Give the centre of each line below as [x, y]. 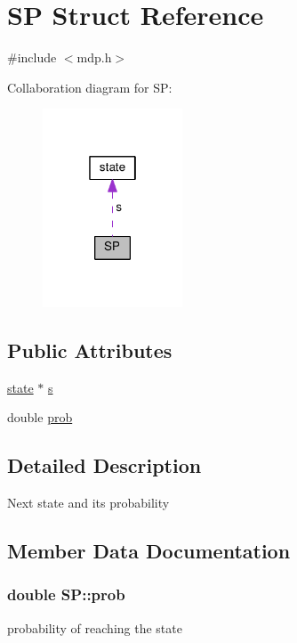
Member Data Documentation [149, 551]
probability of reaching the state [95, 627]
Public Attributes [90, 350]
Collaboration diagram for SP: [90, 87]
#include [32, 57]
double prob [40, 417]
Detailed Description [104, 465]
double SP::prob [66, 594]
